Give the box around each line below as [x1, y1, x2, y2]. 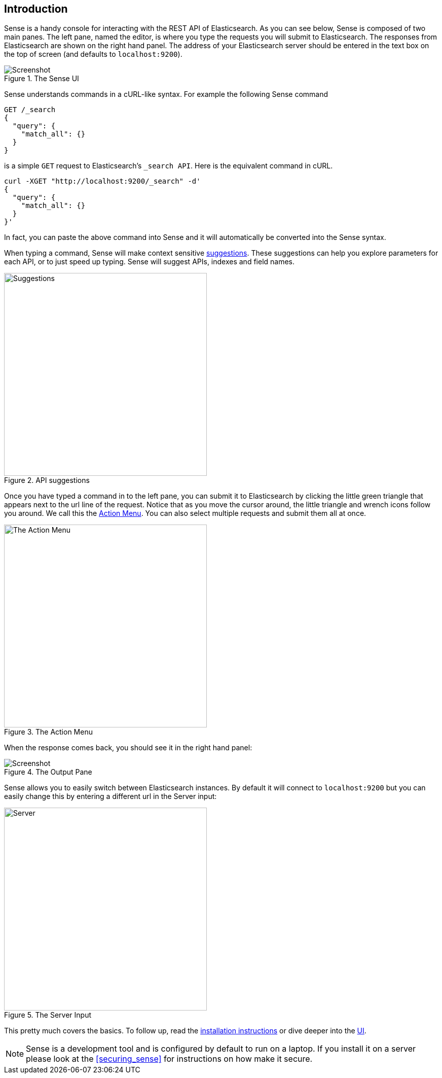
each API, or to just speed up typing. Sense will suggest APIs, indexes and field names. [4, 257, 295, 266]
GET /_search [4, 106, 56, 114]
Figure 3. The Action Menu [4, 727, 93, 737]
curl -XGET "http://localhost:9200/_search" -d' [4, 177, 201, 186]
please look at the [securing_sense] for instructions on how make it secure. [26, 1054, 313, 1064]
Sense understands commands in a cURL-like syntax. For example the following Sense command [4, 90, 328, 99]
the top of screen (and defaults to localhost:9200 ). [4, 50, 182, 59]
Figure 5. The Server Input [4, 1011, 92, 1020]
